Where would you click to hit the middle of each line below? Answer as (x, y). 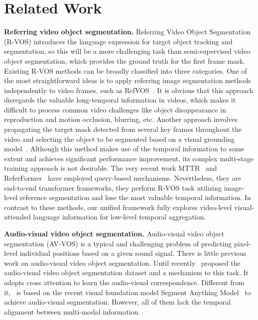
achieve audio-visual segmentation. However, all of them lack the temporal (118, 302)
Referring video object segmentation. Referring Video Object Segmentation (128, 32)
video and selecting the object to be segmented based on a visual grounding (120, 139)
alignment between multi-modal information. (72, 311)
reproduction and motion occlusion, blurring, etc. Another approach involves (121, 119)
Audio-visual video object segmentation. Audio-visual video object (114, 233)
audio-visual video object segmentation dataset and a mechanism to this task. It (127, 272)
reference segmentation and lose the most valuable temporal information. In (135, 197)
